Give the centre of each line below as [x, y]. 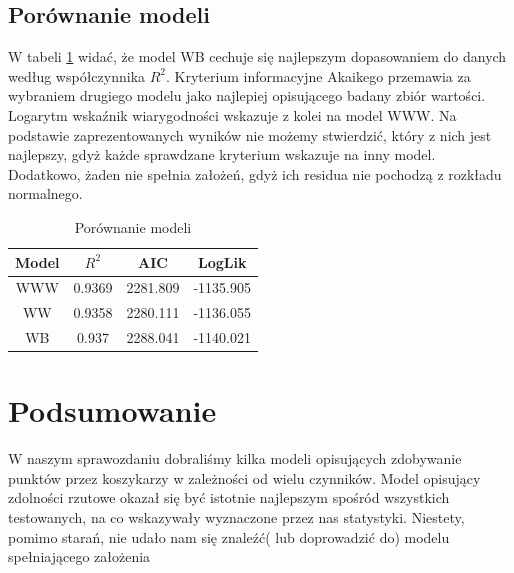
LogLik [222, 261]
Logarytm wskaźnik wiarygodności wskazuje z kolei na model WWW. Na [232, 114]
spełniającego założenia [79, 556]
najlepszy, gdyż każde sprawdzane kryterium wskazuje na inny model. [222, 154]
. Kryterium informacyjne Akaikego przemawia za [318, 75]
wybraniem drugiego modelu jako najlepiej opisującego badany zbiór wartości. [247, 95]
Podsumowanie [112, 410]
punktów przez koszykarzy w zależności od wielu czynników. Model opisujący [244, 477]
